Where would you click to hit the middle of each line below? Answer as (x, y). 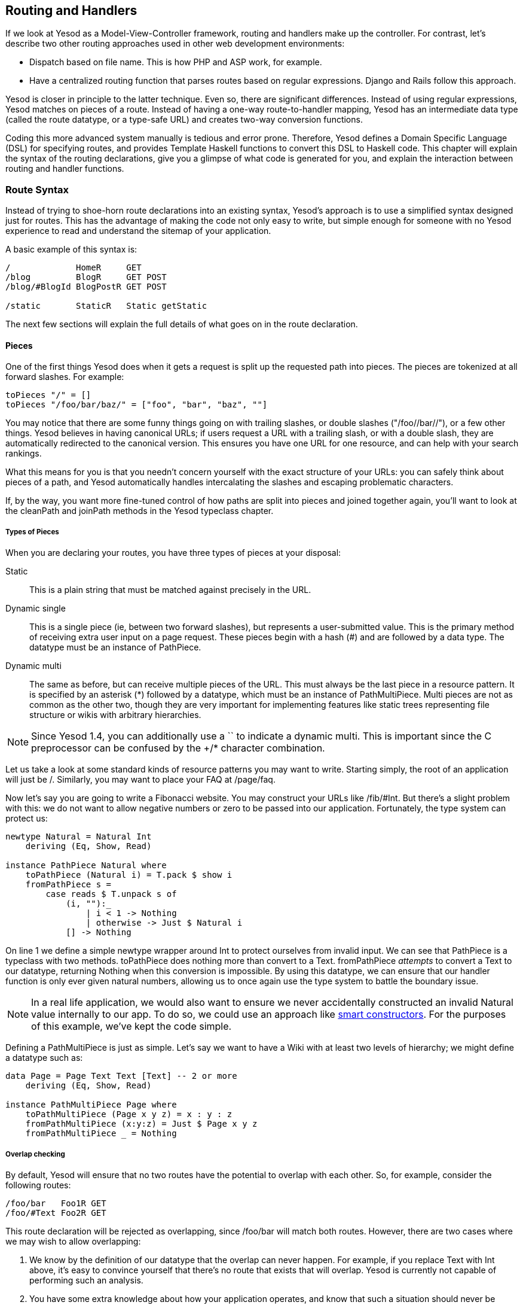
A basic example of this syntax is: (71, 250)
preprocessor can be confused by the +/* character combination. (178, 748)
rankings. (24, 454)
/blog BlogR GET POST (86, 277)
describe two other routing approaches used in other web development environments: (175, 44)
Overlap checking (35, 1154)
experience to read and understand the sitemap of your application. (138, 231)
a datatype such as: (44, 1058)
